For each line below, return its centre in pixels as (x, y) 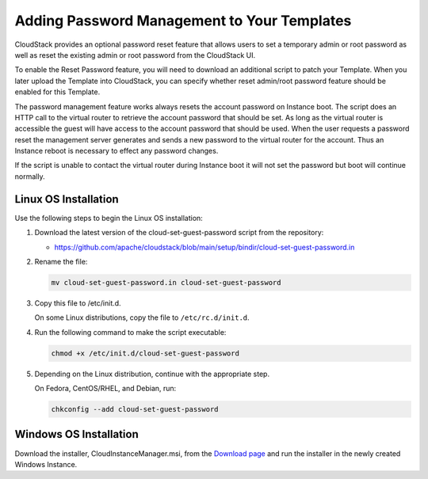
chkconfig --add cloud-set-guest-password (135, 409)
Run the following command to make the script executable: (130, 332)
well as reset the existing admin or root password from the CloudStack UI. (135, 55)
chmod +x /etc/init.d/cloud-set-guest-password (145, 353)
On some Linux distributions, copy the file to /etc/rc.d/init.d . (142, 317)
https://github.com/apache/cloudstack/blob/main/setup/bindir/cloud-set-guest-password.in (204, 247)
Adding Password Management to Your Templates (183, 21)
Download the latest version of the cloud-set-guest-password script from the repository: (179, 233)
